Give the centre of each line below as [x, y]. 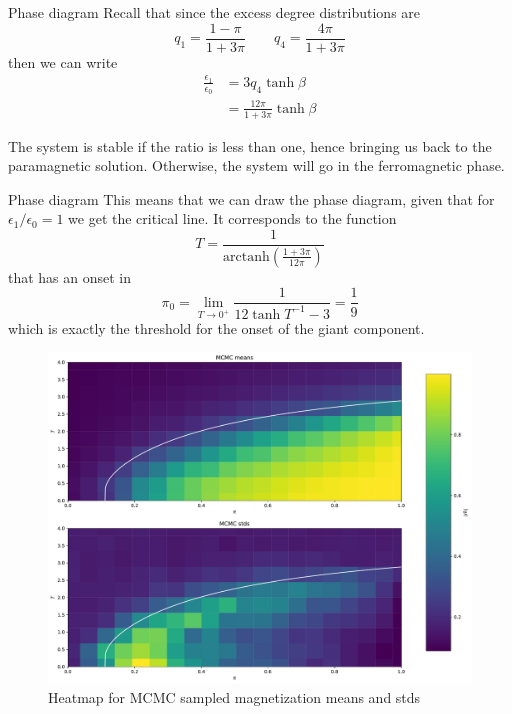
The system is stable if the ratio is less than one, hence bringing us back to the [250, 145]
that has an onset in [70, 276]
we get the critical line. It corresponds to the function [232, 218]
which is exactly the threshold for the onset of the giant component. [216, 327]
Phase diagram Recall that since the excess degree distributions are [214, 12]
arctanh [246, 256]
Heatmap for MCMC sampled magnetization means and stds [234, 697]
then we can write [63, 61]
